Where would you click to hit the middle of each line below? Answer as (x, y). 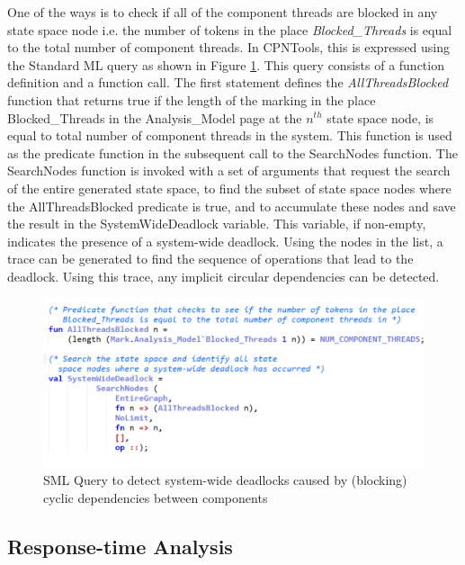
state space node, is (380, 117)
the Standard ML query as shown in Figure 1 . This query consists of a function (226, 64)
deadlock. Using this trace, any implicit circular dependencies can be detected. (224, 276)
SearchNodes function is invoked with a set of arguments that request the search (229, 170)
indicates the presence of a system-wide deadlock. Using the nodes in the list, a (225, 241)
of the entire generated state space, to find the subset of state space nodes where (229, 188)
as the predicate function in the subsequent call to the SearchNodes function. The (232, 152)
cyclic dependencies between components (156, 497)
